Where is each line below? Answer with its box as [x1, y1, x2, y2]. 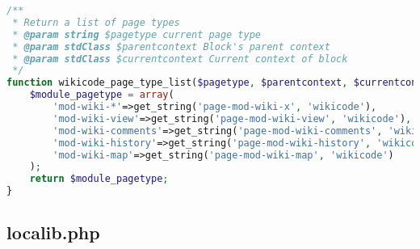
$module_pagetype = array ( [29, 89, 174, 101]
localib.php [6, 220, 100, 245]
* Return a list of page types [12, 16, 180, 28]
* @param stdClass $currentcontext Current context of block [12, 53, 348, 65]
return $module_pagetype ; [29, 173, 169, 185]
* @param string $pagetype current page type [12, 28, 262, 40]
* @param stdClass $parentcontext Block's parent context [12, 40, 330, 53]
